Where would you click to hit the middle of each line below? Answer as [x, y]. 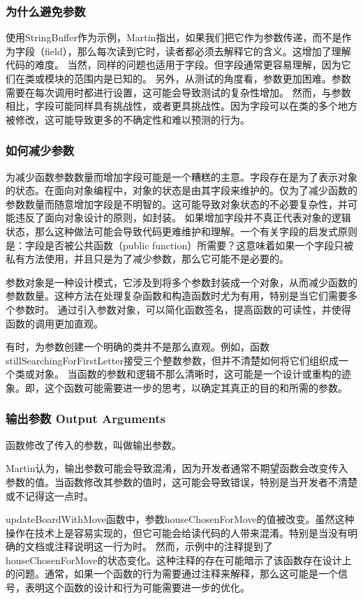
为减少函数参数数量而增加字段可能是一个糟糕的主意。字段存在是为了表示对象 [181, 176]
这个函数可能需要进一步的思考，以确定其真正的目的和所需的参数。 [196, 387]
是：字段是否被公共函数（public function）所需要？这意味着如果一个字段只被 [180, 245]
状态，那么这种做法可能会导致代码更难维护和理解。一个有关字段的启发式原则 [181, 231]
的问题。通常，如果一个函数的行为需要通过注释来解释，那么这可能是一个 [172, 574]
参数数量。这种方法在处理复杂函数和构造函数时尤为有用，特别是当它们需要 [177, 296]
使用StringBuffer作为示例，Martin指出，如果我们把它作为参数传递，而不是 [174, 37]
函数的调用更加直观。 [54, 323]
